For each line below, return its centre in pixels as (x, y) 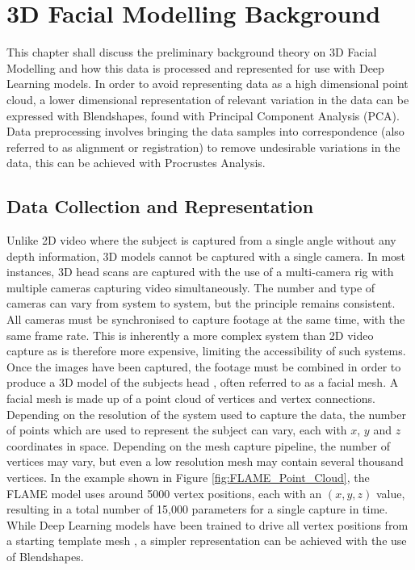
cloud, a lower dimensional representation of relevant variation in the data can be (208, 99)
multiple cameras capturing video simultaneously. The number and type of (191, 287)
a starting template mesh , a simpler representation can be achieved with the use (207, 541)
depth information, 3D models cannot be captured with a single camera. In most (206, 256)
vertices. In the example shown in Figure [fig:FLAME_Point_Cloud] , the (188, 477)
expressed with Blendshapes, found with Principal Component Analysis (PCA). (203, 115)
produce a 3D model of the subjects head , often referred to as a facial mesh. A (203, 382)
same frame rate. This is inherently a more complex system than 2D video (190, 335)
